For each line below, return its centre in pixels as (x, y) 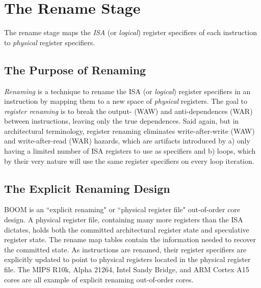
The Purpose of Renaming (75, 69)
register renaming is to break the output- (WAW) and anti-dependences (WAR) (128, 111)
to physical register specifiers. (50, 42)
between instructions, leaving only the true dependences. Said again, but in (122, 121)
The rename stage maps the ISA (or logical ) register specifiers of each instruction (130, 32)
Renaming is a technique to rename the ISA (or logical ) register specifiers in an (127, 91)
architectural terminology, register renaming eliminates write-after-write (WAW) (129, 131)
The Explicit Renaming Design (87, 188)
